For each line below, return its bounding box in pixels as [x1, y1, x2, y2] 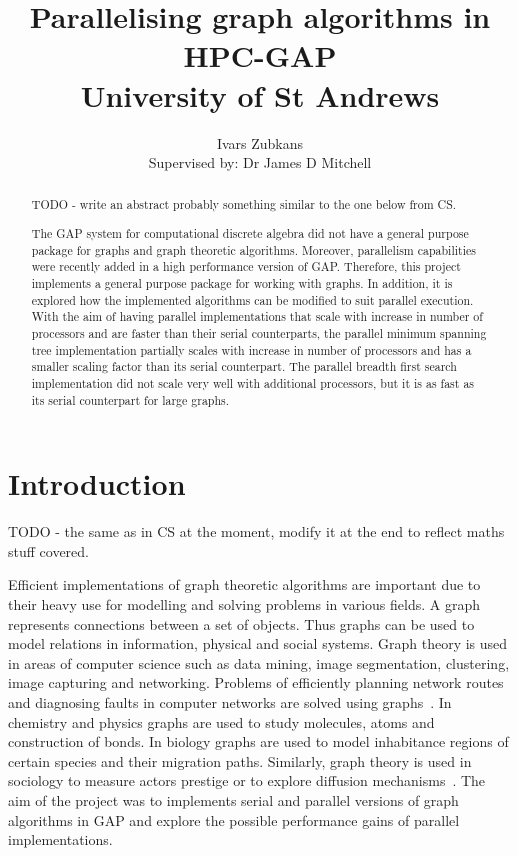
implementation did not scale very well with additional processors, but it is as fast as [31, 374, 475, 391]
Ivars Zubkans [216, 132, 304, 153]
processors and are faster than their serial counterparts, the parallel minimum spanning [31, 324, 487, 341]
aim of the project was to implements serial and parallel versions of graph [8, 789, 459, 810]
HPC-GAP [183, 35, 337, 76]
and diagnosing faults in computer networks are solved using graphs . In [8, 691, 452, 712]
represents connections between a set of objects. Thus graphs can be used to [8, 613, 475, 634]
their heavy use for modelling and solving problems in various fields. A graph [8, 593, 480, 614]
